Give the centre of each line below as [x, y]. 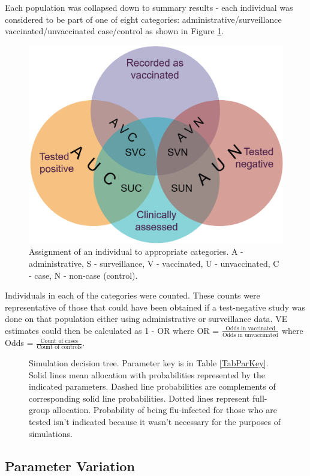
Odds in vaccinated [250, 329]
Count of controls [59, 347]
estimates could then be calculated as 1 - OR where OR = [112, 330]
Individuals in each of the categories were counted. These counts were [133, 295]
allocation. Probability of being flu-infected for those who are [165, 410]
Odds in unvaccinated [250, 335]
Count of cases [59, 341]
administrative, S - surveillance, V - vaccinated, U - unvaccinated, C [154, 263]
